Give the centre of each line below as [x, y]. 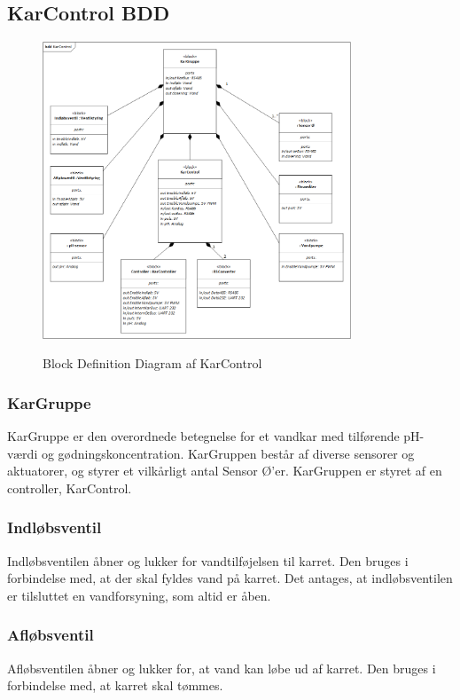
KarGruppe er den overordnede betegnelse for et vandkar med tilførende [203, 436]
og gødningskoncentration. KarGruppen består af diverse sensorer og [228, 453]
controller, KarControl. [70, 488]
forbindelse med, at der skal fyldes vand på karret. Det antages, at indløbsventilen [230, 578]
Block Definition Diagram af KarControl [152, 363]
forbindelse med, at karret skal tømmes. [115, 685]
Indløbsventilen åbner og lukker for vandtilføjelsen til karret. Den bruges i [208, 560]
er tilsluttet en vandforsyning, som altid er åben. [139, 595]
